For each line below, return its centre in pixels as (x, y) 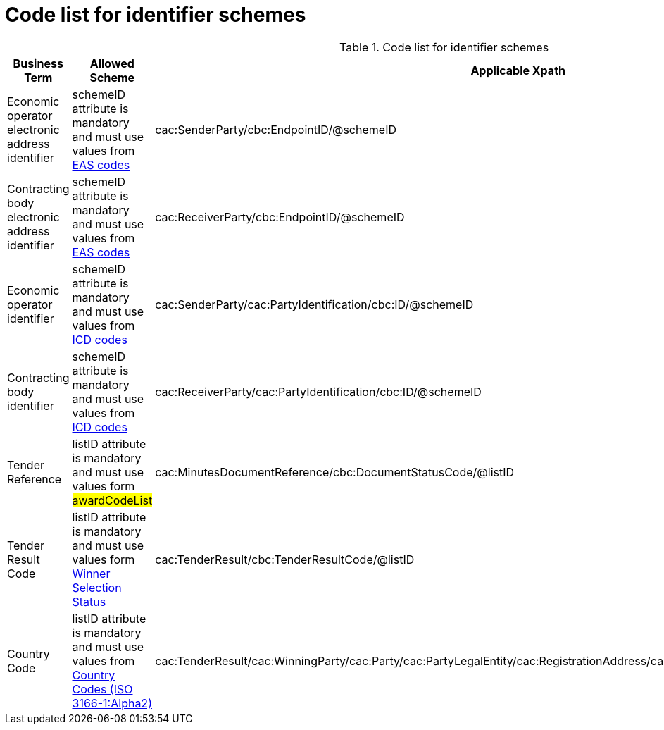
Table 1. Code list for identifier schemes (444, 47)
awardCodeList (112, 500)
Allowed (112, 63)
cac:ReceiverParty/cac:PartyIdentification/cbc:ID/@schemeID (318, 391)
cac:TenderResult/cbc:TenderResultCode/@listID (285, 559)
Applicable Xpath (518, 70)
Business (38, 63)
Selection (97, 587)
